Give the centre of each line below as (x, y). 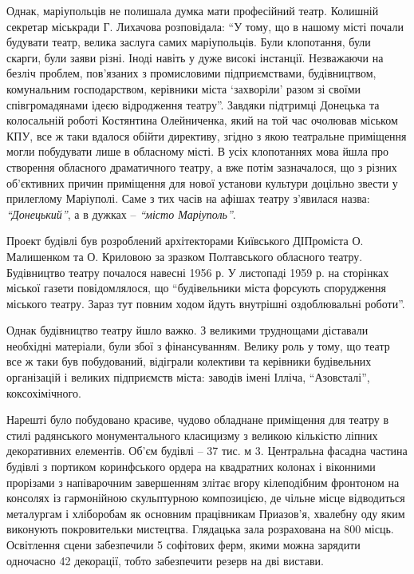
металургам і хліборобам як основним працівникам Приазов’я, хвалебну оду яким (206, 513)
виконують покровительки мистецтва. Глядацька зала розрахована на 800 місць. (200, 529)
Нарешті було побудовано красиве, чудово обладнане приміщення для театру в (198, 420)
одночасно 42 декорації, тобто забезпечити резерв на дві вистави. (165, 560)
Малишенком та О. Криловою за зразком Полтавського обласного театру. (185, 256)
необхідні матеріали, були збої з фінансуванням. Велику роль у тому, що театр (198, 345)
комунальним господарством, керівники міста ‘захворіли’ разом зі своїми (184, 88)
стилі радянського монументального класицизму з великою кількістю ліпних (192, 435)
